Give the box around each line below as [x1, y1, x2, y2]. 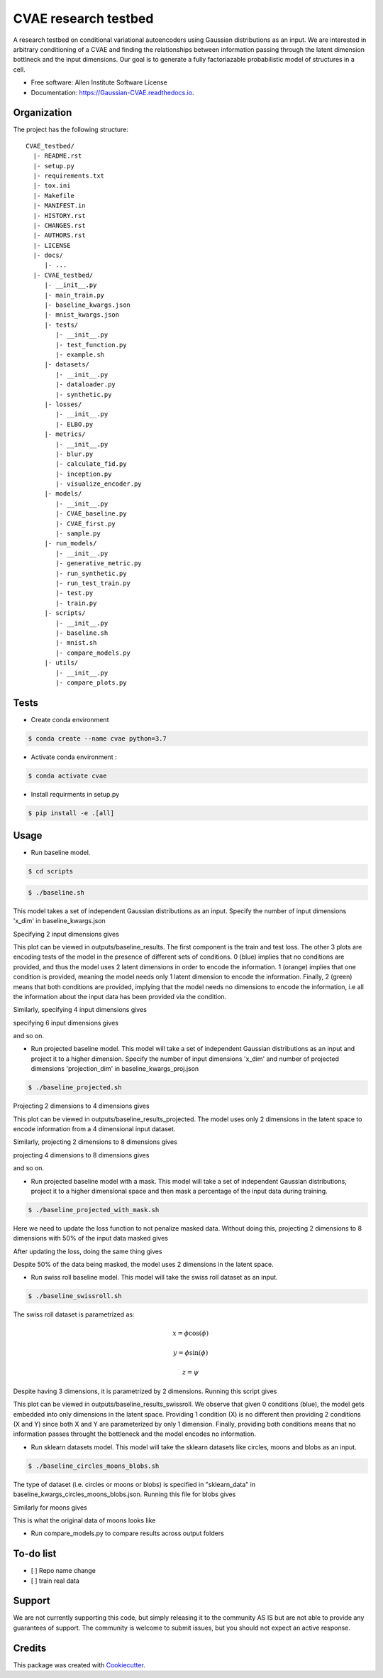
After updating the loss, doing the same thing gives [13, 1247, 162, 1255]
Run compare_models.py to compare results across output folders [30, 1529, 225, 1537]
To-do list [13, 1548, 57, 1560]
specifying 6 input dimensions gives [13, 1018, 118, 1027]
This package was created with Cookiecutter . [13, 1660, 145, 1669]
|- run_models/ [44, 540, 97, 547]
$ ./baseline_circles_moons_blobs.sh [28, 1461, 160, 1470]
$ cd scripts [28, 867, 74, 876]
